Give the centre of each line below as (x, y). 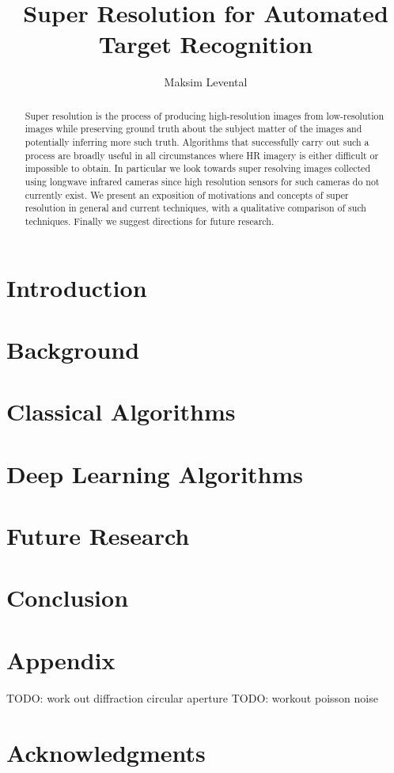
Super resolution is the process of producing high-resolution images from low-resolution (205, 115)
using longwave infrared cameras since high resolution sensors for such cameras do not (202, 181)
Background (73, 349)
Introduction (77, 287)
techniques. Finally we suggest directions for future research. (150, 221)
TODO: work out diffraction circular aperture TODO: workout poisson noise (192, 697)
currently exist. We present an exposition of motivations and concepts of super (187, 194)
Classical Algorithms (121, 411)
